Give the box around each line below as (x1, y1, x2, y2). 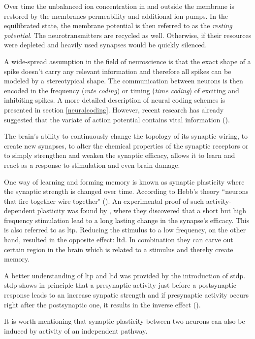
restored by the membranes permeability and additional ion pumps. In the (4, 10, 228, 21)
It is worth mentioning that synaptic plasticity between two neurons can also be (4, 316, 245, 326)
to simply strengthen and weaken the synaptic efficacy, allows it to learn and (4, 150, 235, 160)
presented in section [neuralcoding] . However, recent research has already (4, 104, 224, 114)
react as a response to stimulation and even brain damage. (4, 159, 180, 170)
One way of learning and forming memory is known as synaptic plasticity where (4, 176, 245, 187)
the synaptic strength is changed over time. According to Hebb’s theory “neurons (4, 186, 249, 196)
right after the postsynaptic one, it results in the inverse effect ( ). (4, 299, 201, 309)
